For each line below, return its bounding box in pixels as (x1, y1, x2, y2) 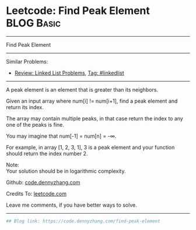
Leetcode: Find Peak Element (6, 4, 150, 18)
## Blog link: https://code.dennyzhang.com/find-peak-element (6, 218, 160, 224)
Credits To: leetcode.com (6, 190, 67, 197)
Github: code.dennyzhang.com (6, 179, 80, 186)
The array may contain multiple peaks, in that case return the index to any (6, 115, 184, 122)
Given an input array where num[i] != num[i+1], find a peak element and (6, 97, 178, 104)
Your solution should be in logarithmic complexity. (6, 168, 126, 175)
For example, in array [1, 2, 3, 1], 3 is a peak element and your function (6, 144, 175, 151)
